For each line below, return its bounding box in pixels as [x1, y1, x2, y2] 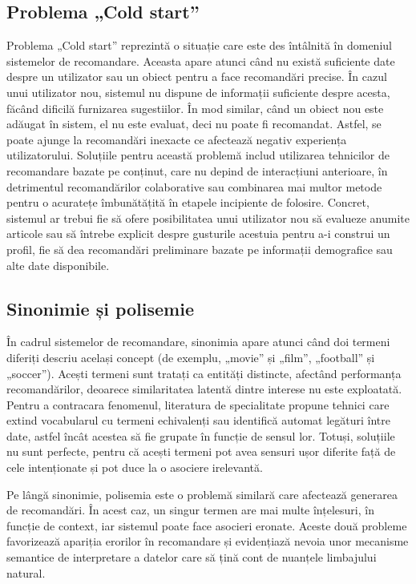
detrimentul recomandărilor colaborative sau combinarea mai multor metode [6, 178, 382, 195]
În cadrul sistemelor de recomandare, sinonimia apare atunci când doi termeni [6, 333, 390, 350]
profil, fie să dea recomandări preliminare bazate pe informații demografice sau [6, 240, 393, 257]
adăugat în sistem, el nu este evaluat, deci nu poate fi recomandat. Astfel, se [6, 115, 382, 132]
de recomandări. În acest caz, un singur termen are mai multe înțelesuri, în [6, 501, 374, 518]
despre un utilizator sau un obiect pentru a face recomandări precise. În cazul [6, 68, 387, 85]
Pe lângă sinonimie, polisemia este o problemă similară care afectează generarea [6, 485, 398, 502]
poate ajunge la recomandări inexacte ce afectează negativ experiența [6, 131, 347, 147]
